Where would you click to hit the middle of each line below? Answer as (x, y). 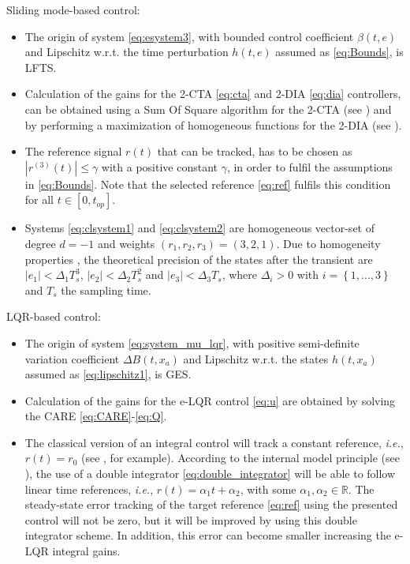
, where (240, 274)
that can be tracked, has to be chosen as (255, 151)
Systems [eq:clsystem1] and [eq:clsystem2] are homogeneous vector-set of (199, 228)
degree (40, 243)
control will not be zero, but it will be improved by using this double (191, 519)
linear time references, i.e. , (89, 489)
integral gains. (86, 551)
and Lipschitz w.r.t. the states (256, 358)
